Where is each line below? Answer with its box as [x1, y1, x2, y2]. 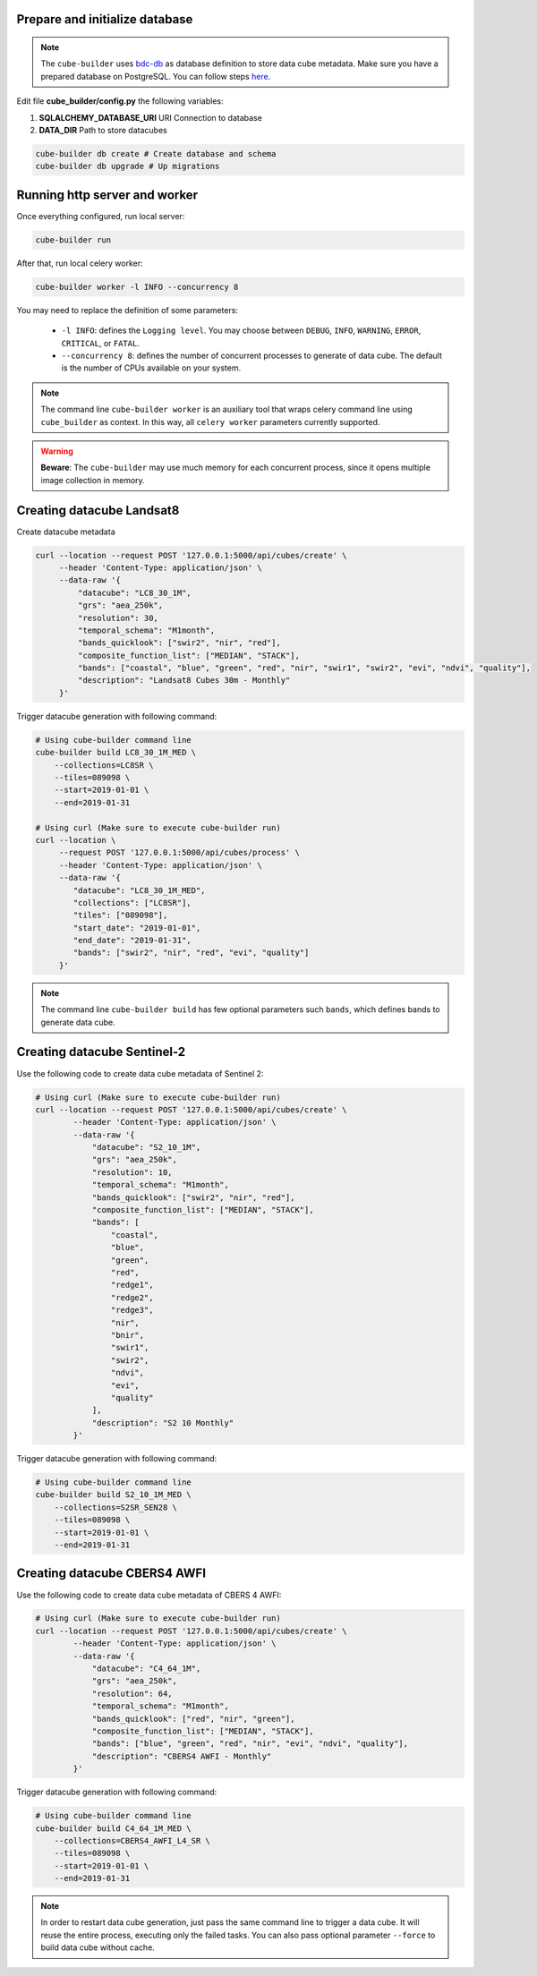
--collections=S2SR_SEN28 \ [54, 1502, 178, 1512]
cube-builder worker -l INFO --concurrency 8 [35, 282, 239, 292]
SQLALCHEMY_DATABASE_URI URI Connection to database [38, 112, 263, 123]
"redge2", [110, 1292, 154, 1302]
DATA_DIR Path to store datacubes [38, 124, 167, 135]
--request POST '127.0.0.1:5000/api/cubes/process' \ [58, 847, 300, 858]
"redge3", [110, 1305, 154, 1316]
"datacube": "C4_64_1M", [91, 1664, 201, 1674]
